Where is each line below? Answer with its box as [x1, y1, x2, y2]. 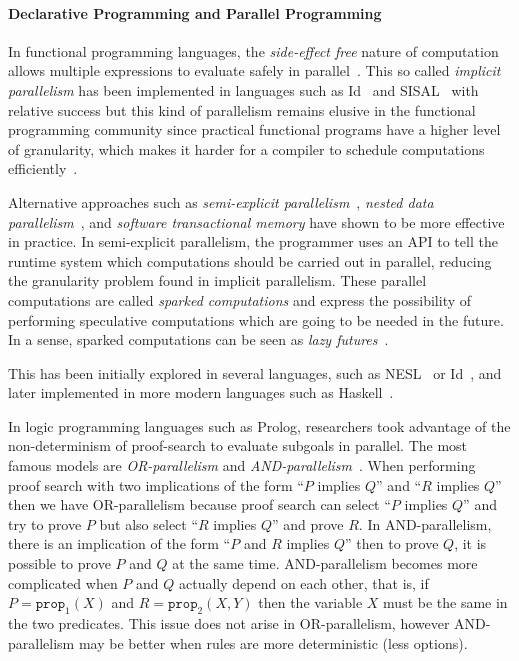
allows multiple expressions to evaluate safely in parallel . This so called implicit [8, 60, 501, 81]
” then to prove [345, 533, 439, 554]
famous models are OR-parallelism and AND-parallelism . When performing [8, 455, 476, 476]
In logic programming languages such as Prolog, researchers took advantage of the [8, 415, 511, 436]
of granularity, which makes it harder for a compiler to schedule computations [8, 138, 485, 159]
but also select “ [99, 513, 199, 534]
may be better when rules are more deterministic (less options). [78, 632, 468, 653]
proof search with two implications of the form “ [8, 474, 304, 495]
